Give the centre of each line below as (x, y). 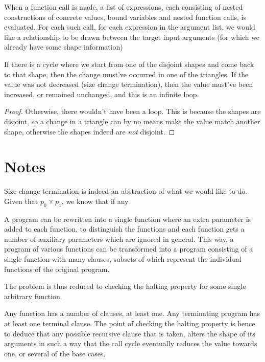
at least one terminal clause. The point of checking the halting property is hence (130, 323)
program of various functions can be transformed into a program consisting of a (129, 249)
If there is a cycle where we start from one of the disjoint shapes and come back (129, 64)
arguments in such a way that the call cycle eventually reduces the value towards (131, 343)
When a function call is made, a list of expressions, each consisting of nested (124, 7)
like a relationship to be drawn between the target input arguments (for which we (132, 37)
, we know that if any (95, 201)
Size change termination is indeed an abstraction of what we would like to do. (126, 191)
